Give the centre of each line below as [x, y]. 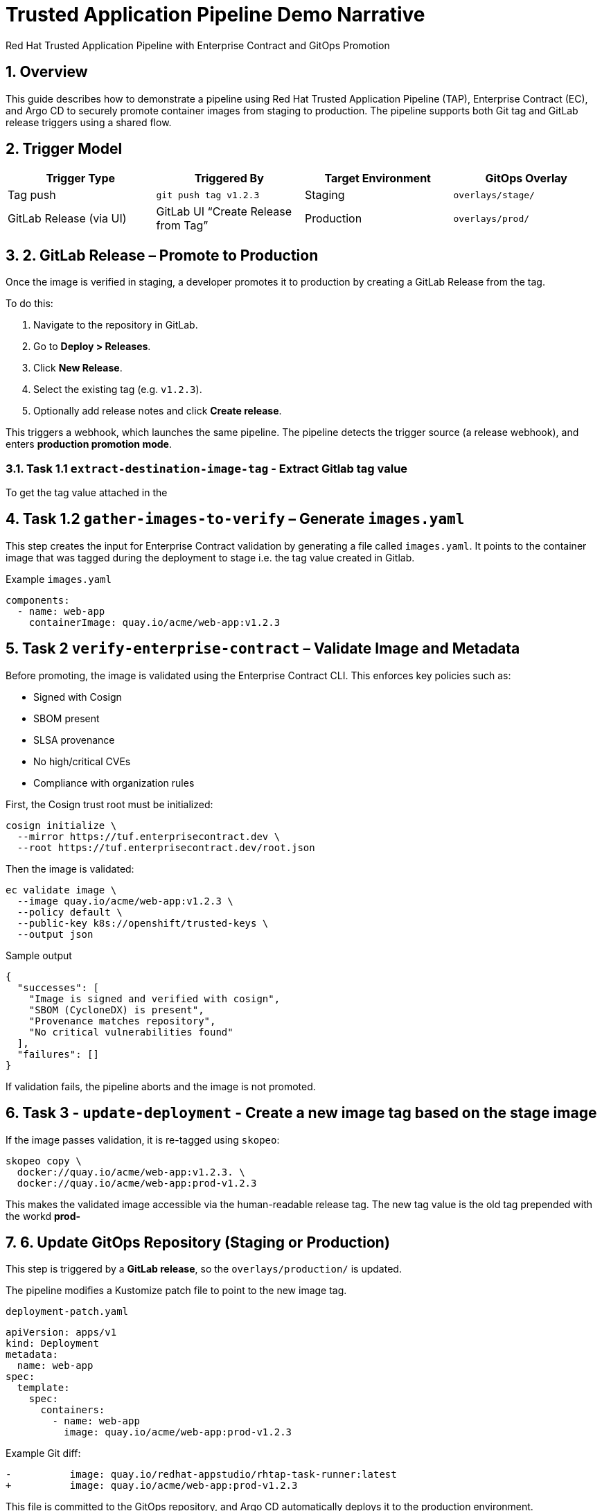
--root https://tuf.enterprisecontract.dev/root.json [166, 847]
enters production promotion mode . [89, 444]
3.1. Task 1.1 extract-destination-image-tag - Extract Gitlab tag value [207, 468]
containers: [73, 1410]
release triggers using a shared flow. [89, 122]
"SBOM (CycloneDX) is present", [116, 1010]
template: [43, 1388]
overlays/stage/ [494, 195]
